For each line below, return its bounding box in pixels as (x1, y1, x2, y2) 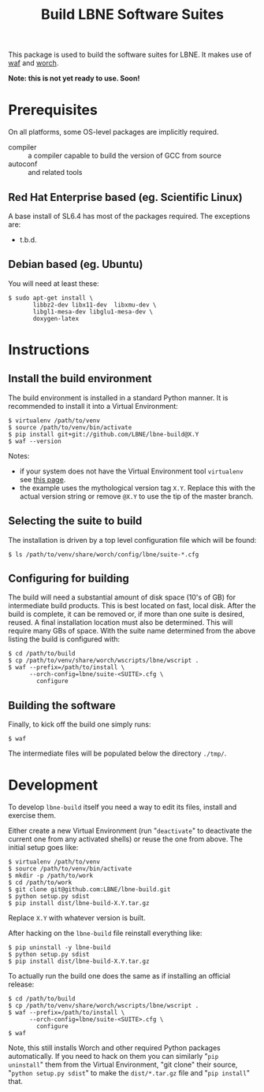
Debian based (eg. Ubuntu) (8, 258, 143, 271)
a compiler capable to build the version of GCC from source (28, 151, 222, 161)
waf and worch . (8, 58, 59, 68)
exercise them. (8, 811, 57, 820)
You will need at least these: (8, 278, 100, 288)
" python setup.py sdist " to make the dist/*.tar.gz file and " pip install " (8, 1068, 251, 1078)
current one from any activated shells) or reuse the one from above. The (8, 834, 243, 844)
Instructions (8, 340, 90, 358)
